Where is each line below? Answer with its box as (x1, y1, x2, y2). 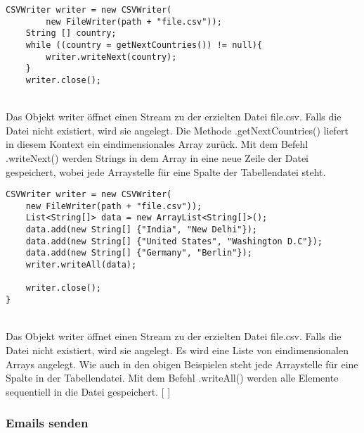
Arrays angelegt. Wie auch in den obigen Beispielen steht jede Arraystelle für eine (6, 356, 358, 371)
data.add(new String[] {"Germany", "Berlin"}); (25, 248, 252, 258)
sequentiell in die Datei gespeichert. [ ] (6, 384, 171, 399)
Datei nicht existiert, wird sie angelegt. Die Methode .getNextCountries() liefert (6, 123, 349, 137)
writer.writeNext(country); (46, 51, 177, 62)
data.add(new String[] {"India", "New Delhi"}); (25, 225, 257, 235)
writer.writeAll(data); (25, 260, 137, 270)
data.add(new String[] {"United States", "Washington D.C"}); (25, 236, 323, 246)
